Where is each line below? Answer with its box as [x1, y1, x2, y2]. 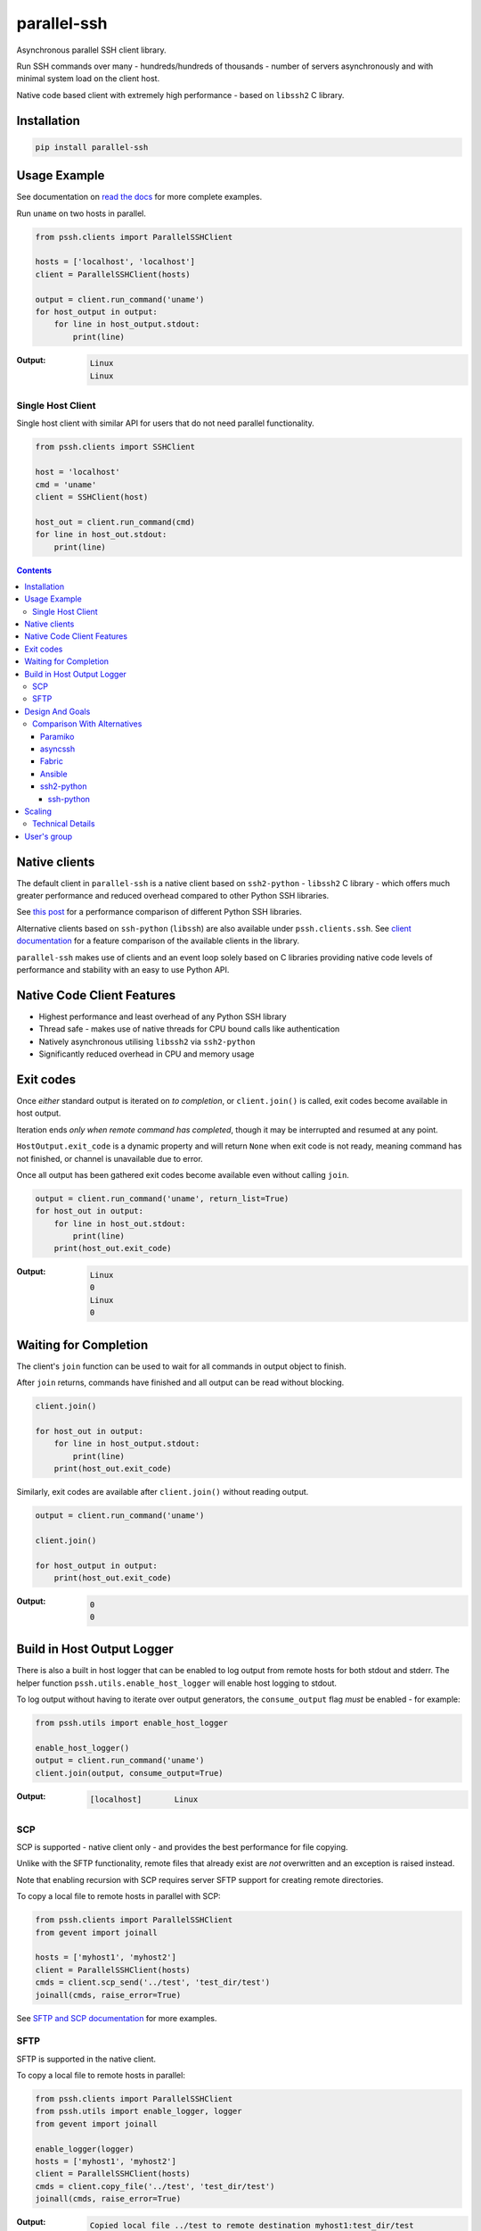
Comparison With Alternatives [32, 718, 143, 729]
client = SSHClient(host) [35, 492, 149, 502]
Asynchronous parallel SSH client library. [16, 45, 167, 55]
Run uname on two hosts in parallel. [16, 208, 147, 219]
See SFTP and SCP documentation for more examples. [16, 2012, 217, 2023]
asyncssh [40, 743, 76, 754]
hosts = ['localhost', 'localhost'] [35, 257, 196, 267]
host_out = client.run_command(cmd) [35, 517, 196, 527]
